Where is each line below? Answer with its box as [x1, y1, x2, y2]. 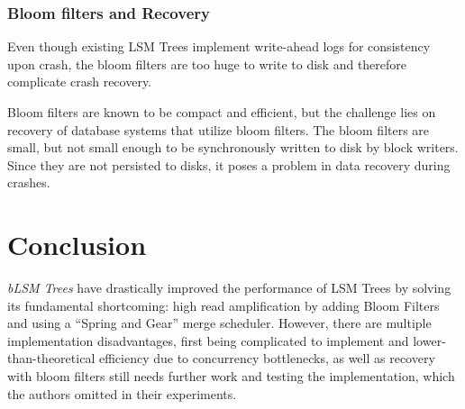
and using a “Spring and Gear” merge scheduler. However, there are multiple [7, 314, 432, 332]
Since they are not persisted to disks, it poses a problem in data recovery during [7, 155, 451, 174]
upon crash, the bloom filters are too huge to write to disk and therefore [7, 54, 407, 73]
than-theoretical [7, 349, 96, 368]
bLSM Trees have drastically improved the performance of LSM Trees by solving [7, 278, 451, 297]
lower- [413, 331, 446, 350]
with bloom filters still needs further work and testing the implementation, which [7, 367, 455, 386]
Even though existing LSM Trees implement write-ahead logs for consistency [7, 37, 431, 56]
